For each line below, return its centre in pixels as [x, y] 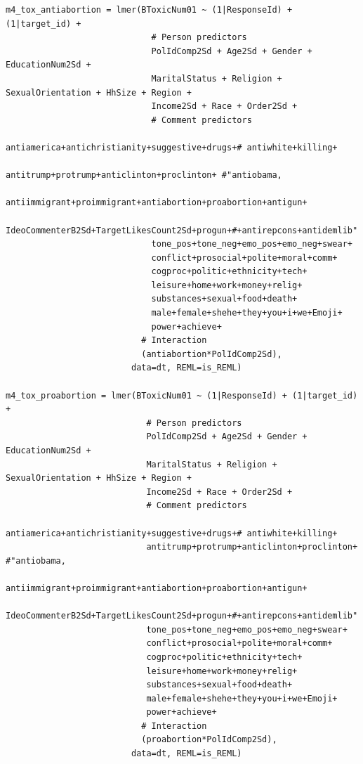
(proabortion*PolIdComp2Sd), [209, 740]
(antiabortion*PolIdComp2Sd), [212, 354]
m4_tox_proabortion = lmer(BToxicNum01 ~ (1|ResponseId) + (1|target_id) [182, 395]
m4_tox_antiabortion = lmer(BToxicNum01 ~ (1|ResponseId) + [149, 10]
